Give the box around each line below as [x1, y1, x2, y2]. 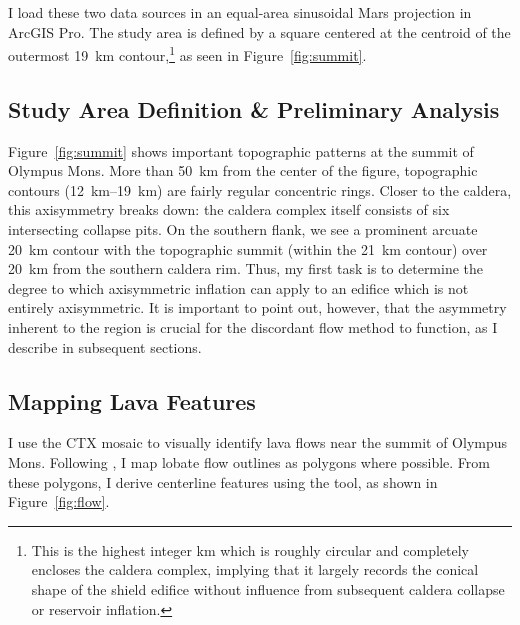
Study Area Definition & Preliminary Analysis [8, 93, 500, 124]
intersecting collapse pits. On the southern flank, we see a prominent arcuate [8, 219, 478, 240]
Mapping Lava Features [8, 385, 256, 416]
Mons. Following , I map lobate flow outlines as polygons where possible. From [8, 451, 490, 472]
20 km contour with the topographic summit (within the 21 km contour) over [8, 238, 488, 259]
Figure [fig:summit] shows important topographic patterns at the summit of [8, 140, 474, 161]
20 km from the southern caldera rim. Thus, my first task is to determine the [8, 258, 484, 279]
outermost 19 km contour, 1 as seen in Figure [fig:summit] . [8, 42, 367, 65]
